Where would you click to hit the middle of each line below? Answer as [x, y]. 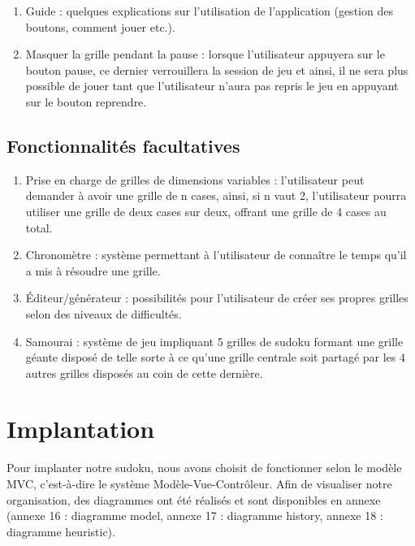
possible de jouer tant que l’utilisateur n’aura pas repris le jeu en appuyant [212, 86]
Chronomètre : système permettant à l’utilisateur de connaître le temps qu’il [216, 255]
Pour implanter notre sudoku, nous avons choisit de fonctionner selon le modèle [204, 468]
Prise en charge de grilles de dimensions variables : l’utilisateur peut [195, 179]
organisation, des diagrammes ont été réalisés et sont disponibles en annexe [194, 499]
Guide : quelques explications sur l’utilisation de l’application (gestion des [209, 11]
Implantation [81, 429]
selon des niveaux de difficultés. [104, 313]
